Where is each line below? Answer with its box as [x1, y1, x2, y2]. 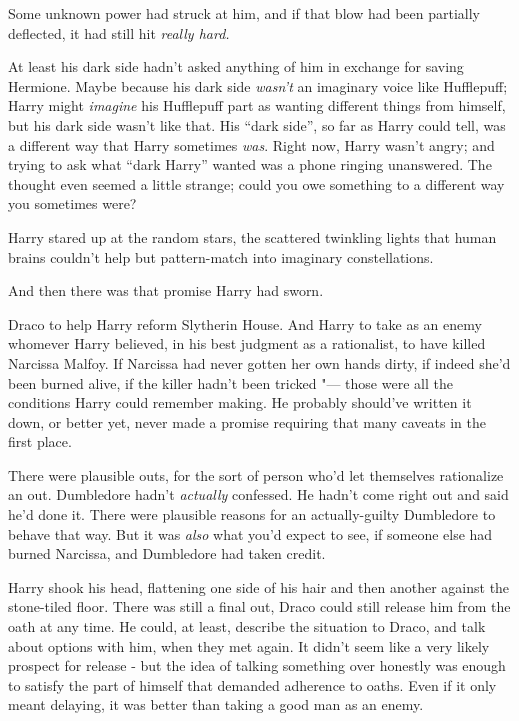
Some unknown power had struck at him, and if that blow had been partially [8, 3, 480, 23]
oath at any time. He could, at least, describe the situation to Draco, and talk [8, 616, 486, 637]
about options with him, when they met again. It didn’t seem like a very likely [8, 635, 490, 656]
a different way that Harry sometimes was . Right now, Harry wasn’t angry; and [8, 134, 495, 155]
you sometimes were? [8, 193, 137, 214]
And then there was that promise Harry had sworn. [8, 280, 324, 301]
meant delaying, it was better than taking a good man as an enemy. [8, 694, 424, 715]
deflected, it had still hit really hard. [8, 22, 230, 43]
